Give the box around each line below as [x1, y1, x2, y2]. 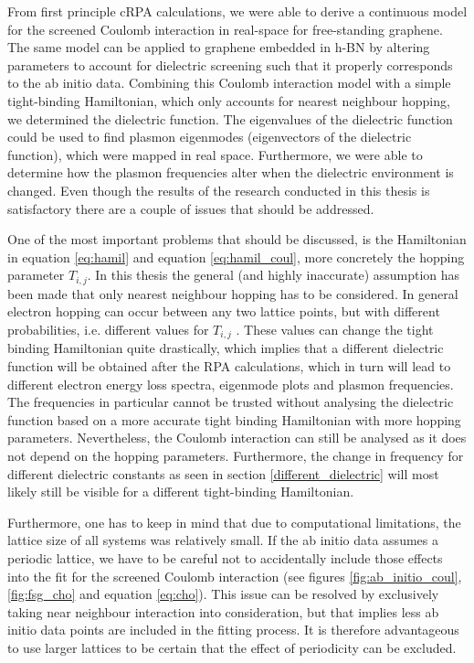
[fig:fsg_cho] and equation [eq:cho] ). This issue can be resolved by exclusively [7, 584, 439, 604]
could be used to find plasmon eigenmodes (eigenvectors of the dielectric [7, 127, 412, 146]
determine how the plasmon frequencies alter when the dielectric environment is [7, 163, 454, 182]
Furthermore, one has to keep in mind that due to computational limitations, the [7, 512, 461, 531]
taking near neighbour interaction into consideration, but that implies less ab [7, 602, 439, 621]
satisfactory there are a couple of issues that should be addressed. [7, 198, 374, 218]
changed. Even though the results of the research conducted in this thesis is [7, 180, 430, 199]
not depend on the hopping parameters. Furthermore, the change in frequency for [7, 445, 464, 465]
